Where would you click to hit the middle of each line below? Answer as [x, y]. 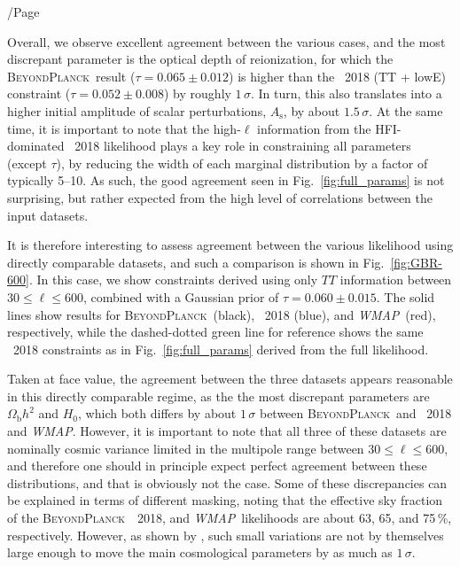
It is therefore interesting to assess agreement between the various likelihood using [230, 245]
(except [27, 163]
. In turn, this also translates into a [346, 93]
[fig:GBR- [416, 262]
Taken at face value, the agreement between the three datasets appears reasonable [230, 379]
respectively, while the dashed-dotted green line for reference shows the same [215, 332]
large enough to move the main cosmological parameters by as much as [200, 552]
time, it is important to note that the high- [124, 128]
